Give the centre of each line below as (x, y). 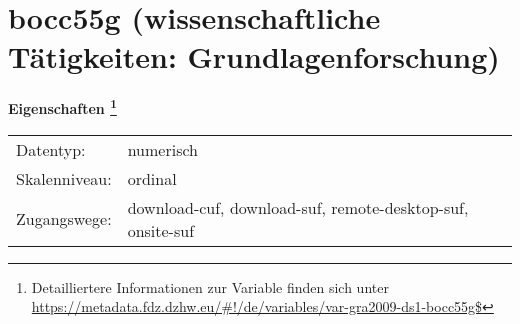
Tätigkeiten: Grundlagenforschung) (254, 56)
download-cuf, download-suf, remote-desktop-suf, (298, 207)
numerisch (162, 149)
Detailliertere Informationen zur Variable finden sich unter (210, 286)
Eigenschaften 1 (62, 106)
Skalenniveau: (64, 178)
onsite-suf (161, 230)
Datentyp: (51, 149)
